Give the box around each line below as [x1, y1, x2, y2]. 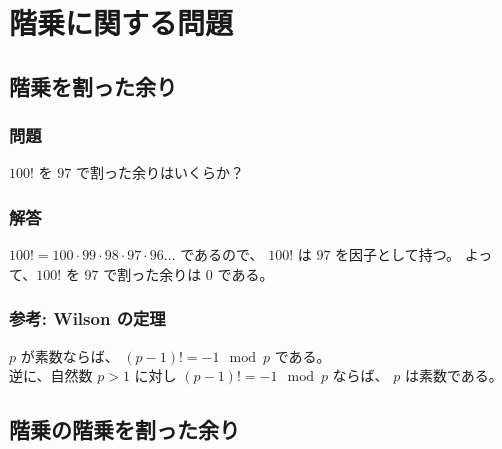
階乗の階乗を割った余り [9, 414, 240, 445]
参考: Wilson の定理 [9, 306, 166, 331]
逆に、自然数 [9, 365, 93, 386]
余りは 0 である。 [159, 263, 274, 284]
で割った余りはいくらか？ [75, 162, 244, 183]
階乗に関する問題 [9, 2, 234, 43]
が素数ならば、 [20, 345, 119, 366]
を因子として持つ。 [335, 244, 461, 265]
